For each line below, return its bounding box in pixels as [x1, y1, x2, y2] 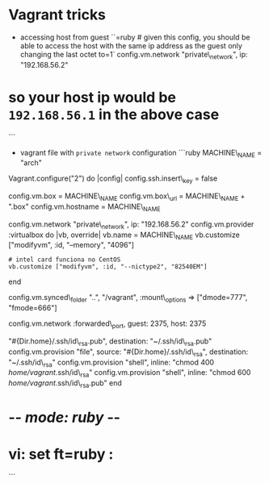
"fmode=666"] [8, 303, 58, 313]
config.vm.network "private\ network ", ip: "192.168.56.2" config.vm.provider [8, 219, 254, 231]
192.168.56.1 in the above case [8, 105, 220, 123]
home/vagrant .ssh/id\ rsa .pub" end [8, 378, 123, 390]
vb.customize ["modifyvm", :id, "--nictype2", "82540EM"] [8, 263, 208, 271]
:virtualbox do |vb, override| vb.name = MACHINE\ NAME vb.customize [8, 230, 240, 241]
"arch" [19, 158, 43, 168]
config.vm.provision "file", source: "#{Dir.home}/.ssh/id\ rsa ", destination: [8, 347, 249, 358]
